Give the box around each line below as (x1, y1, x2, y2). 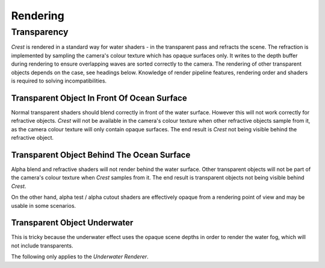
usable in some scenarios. (11, 202, 76, 209)
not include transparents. (11, 242, 73, 249)
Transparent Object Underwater (11, 217, 134, 228)
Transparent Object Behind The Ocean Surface (11, 149, 191, 160)
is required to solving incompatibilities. (11, 77, 107, 84)
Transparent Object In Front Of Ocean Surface (11, 93, 187, 103)
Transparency (11, 26, 69, 37)
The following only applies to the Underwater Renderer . (11, 253, 149, 260)
